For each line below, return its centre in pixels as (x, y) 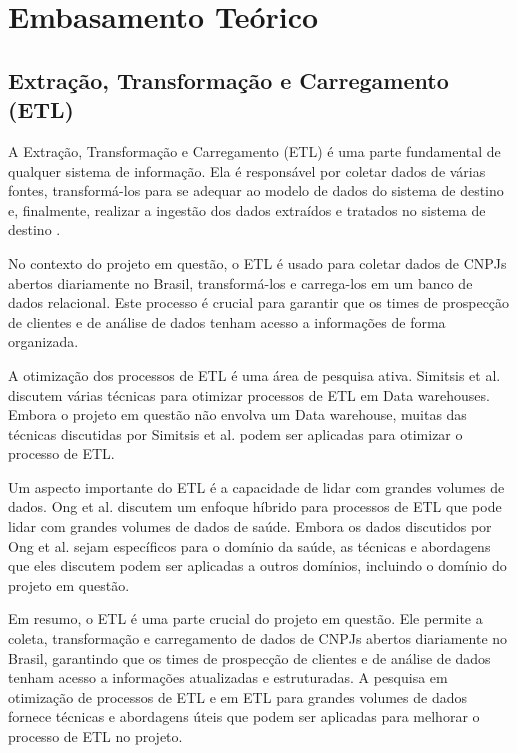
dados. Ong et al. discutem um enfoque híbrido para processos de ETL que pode (255, 506)
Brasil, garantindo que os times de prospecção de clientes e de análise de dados (249, 657)
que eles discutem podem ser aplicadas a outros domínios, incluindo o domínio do (257, 565)
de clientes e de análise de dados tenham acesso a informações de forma (227, 321)
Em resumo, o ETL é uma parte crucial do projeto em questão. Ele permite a (245, 618)
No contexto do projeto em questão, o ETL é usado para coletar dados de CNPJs (257, 262)
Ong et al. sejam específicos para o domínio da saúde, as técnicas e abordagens (249, 545)
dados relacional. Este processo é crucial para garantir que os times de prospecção (259, 302)
